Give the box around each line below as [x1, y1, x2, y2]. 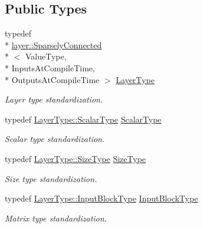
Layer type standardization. [5, 93, 103, 105]
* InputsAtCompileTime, [5, 61, 95, 74]
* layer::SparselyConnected [5, 38, 102, 51]
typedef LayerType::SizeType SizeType [5, 152, 146, 164]
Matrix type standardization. [5, 212, 107, 224]
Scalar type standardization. [5, 133, 105, 145]
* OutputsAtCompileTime [5, 73, 100, 85]
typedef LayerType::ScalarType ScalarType [5, 113, 162, 125]
